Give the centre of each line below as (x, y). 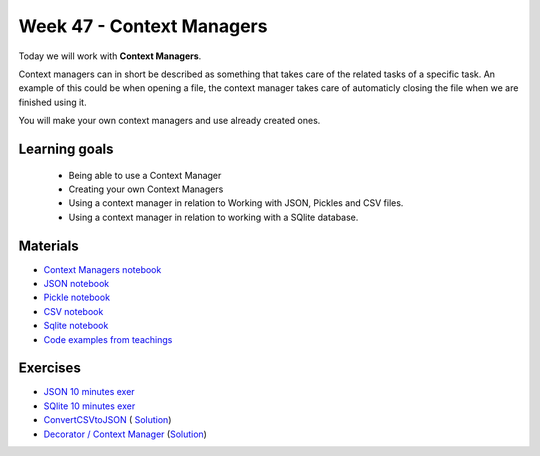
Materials (48, 245)
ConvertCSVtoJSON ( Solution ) (107, 420)
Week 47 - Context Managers (143, 26)
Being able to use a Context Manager (145, 175)
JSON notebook (76, 283)
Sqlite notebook (76, 326)
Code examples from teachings (108, 339)
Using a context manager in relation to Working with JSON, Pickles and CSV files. (236, 203)
